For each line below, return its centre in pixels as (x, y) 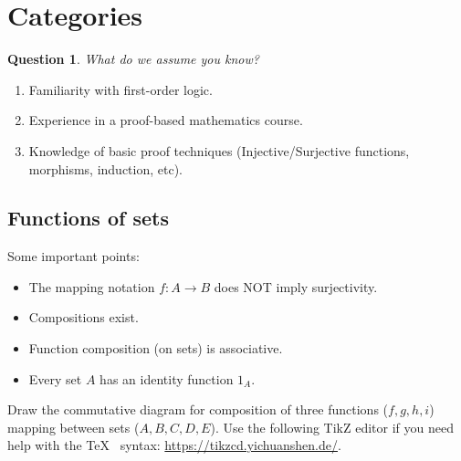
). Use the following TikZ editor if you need (332, 427)
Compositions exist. (84, 317)
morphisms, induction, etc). (106, 168)
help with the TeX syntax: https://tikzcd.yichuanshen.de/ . (174, 445)
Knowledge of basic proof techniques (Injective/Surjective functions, (219, 150)
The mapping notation (92, 286)
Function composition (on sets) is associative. (156, 348)
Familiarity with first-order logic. (120, 89)
